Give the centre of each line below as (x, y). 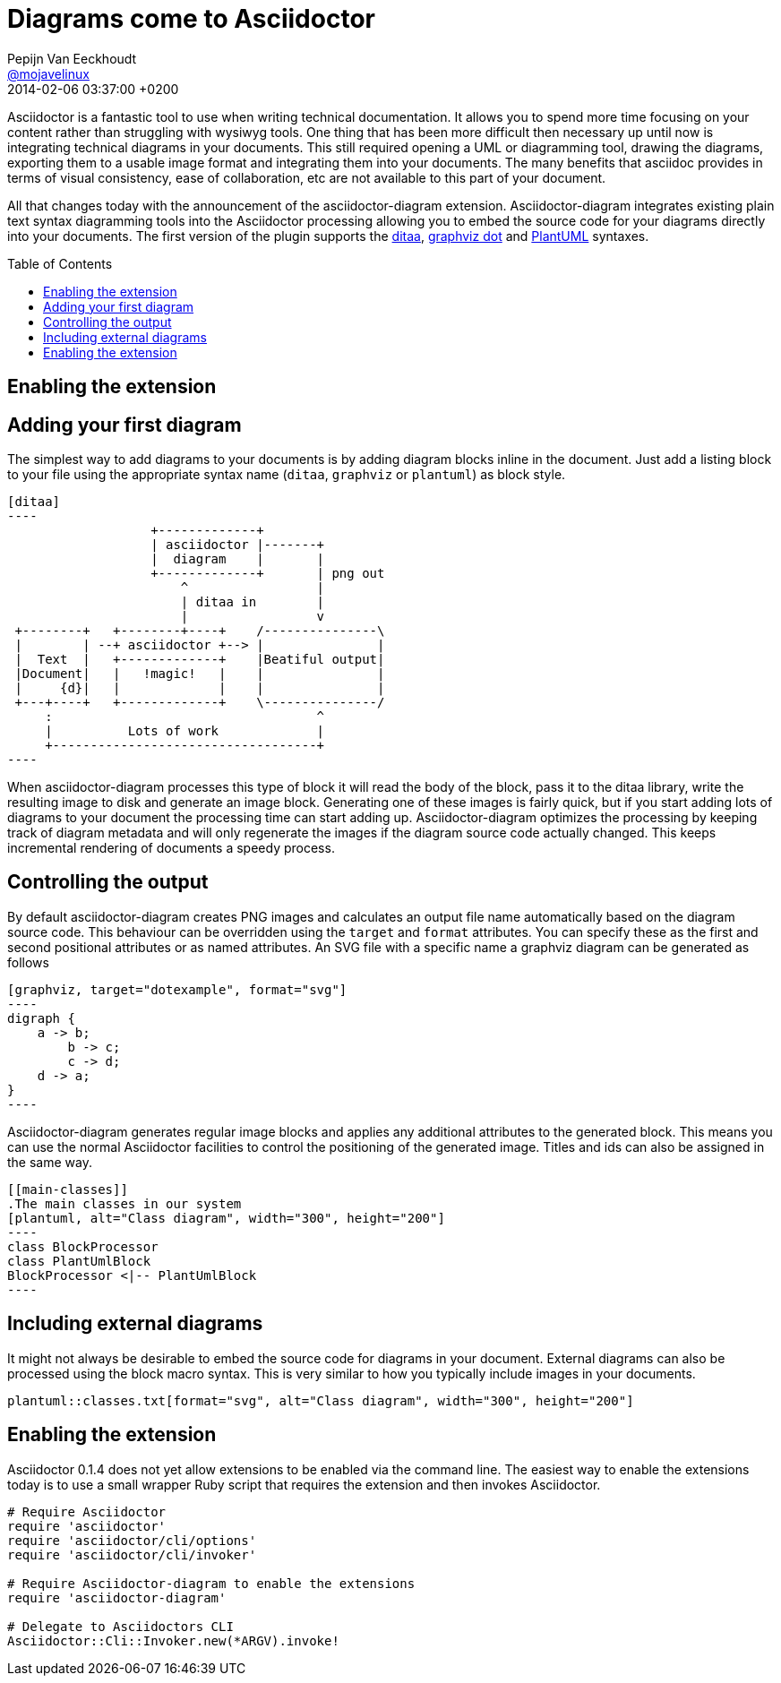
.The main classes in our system (124, 1203)
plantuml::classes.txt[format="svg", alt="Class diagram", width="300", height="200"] (321, 1400)
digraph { (41, 1018)
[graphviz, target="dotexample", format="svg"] (177, 989)
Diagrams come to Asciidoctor (191, 19)
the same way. (50, 1162)
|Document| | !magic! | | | (200, 674)
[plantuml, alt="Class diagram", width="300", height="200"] (226, 1218)
